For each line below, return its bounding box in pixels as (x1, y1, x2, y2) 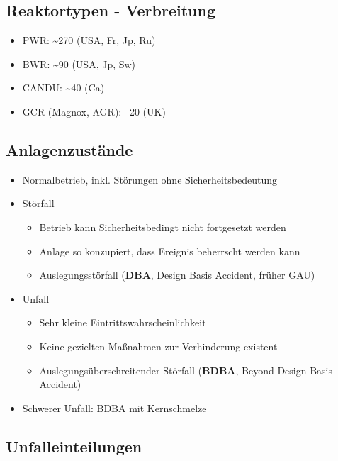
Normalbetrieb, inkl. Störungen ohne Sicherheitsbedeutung (22, 172, 278, 187)
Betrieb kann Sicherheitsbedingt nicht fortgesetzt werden (39, 219, 286, 234)
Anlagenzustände (6, 138, 133, 160)
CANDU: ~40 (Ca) (22, 80, 105, 95)
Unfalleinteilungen (6, 435, 142, 457)
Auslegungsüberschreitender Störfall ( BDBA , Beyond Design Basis (39, 362, 333, 377)
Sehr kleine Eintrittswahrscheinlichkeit (39, 315, 206, 330)
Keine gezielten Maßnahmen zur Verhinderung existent (39, 338, 278, 353)
